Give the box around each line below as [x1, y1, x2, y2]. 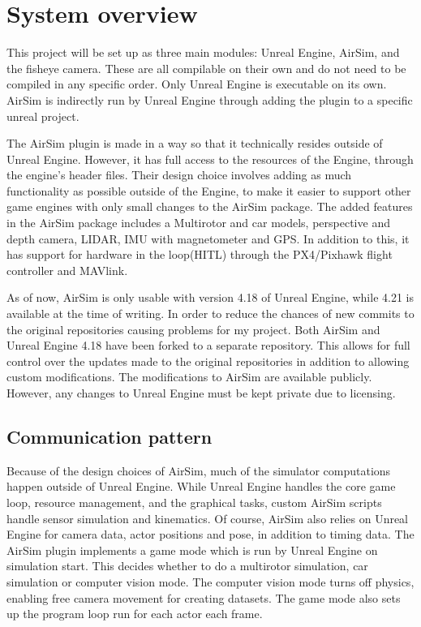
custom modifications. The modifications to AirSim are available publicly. [6, 368, 372, 385]
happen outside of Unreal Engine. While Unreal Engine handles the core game [6, 478, 396, 495]
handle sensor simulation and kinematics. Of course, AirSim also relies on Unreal [6, 509, 409, 526]
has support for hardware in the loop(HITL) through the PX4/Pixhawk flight [6, 246, 393, 263]
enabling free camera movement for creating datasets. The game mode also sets [6, 589, 401, 606]
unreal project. [6, 107, 79, 124]
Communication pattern [6, 423, 213, 449]
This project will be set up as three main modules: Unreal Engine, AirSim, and [6, 44, 400, 61]
